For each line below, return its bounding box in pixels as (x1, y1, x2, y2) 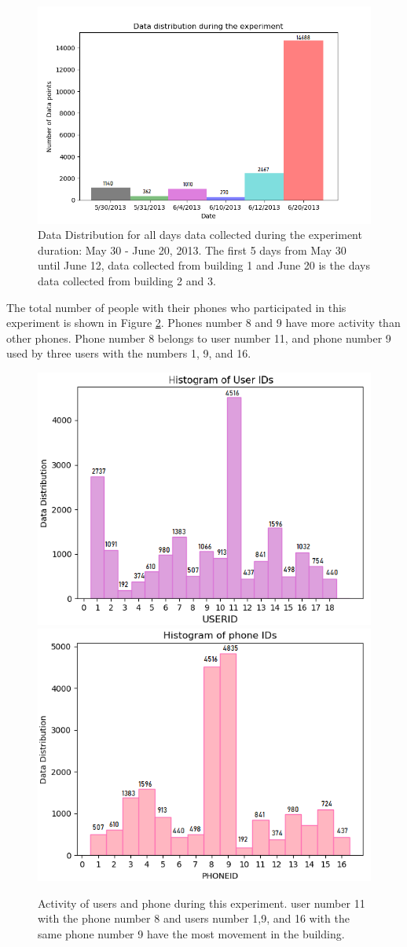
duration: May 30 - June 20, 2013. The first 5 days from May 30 (38, 241, 346, 258)
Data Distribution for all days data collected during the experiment (38, 226, 362, 243)
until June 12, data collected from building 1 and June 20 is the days (38, 257, 370, 273)
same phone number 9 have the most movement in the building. (38, 926, 345, 942)
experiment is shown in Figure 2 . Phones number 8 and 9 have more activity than (6, 314, 401, 331)
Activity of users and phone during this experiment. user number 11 (38, 894, 365, 911)
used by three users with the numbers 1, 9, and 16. (6, 345, 251, 362)
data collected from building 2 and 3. (38, 272, 216, 288)
